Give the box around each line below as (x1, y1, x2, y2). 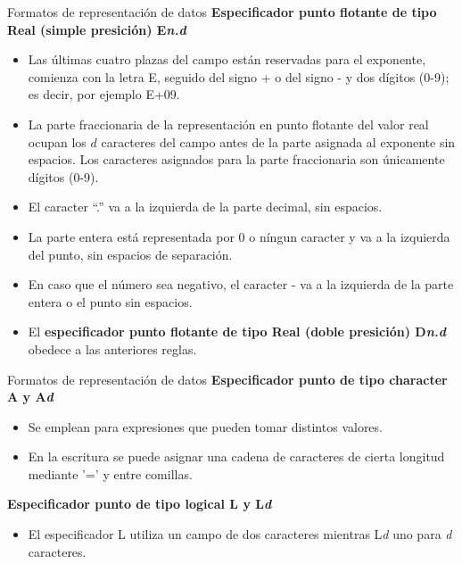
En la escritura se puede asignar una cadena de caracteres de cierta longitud (28, 447, 445, 466)
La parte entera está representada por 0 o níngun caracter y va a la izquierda (28, 227, 450, 245)
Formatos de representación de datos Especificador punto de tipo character (7, 369, 448, 388)
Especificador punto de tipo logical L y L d (7, 494, 272, 513)
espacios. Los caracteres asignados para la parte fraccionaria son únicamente (28, 150, 445, 169)
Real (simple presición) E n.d (7, 20, 186, 38)
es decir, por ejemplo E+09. (28, 85, 180, 104)
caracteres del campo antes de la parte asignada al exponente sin (101, 132, 456, 151)
